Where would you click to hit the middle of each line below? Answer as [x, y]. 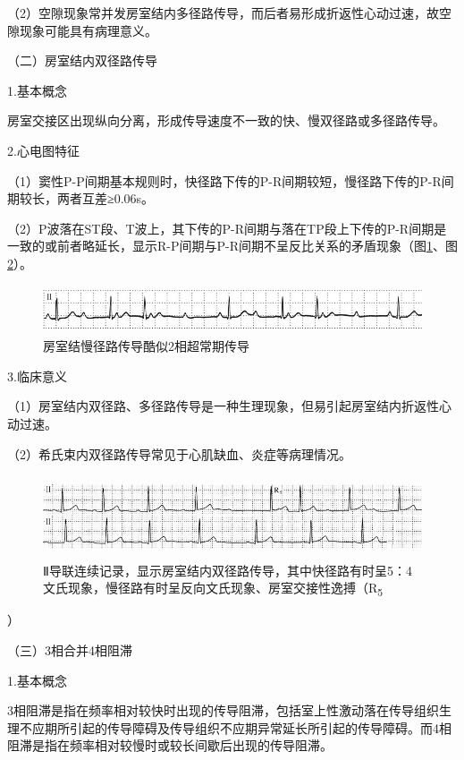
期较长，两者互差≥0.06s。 [81, 198]
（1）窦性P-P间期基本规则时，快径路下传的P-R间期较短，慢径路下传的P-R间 [231, 180]
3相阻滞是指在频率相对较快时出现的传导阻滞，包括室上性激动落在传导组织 [223, 710]
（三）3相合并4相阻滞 [70, 649]
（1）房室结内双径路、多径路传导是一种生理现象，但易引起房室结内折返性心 [229, 406]
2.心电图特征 [43, 150]
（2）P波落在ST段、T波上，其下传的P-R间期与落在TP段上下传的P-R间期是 [227, 228]
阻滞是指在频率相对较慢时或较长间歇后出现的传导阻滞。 [170, 745]
